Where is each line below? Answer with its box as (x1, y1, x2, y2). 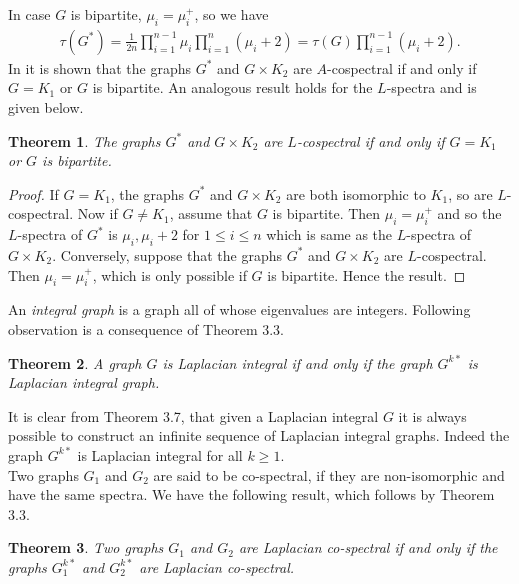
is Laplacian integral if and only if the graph (162, 352, 433, 373)
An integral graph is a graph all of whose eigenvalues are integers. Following (8, 299, 471, 320)
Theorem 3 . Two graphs (8, 537, 164, 558)
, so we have (194, 4, 269, 24)
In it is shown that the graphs (8, 57, 192, 78)
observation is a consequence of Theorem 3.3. (8, 318, 284, 339)
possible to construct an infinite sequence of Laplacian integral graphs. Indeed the (8, 425, 510, 446)
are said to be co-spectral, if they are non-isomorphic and (153, 464, 505, 485)
